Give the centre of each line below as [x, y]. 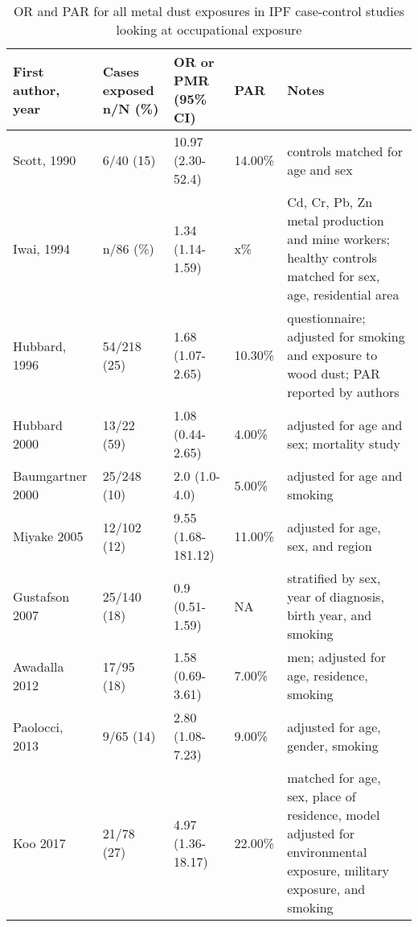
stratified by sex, [334, 578]
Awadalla [39, 666]
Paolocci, [38, 726]
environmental [327, 852]
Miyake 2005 [48, 536]
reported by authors [343, 392]
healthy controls [332, 257]
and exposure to [332, 355]
